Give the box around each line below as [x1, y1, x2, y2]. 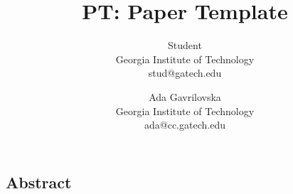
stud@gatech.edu [148, 65, 222, 80]
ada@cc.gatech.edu [144, 117, 225, 132]
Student [168, 38, 202, 53]
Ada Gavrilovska [149, 89, 221, 104]
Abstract [6, 171, 72, 193]
